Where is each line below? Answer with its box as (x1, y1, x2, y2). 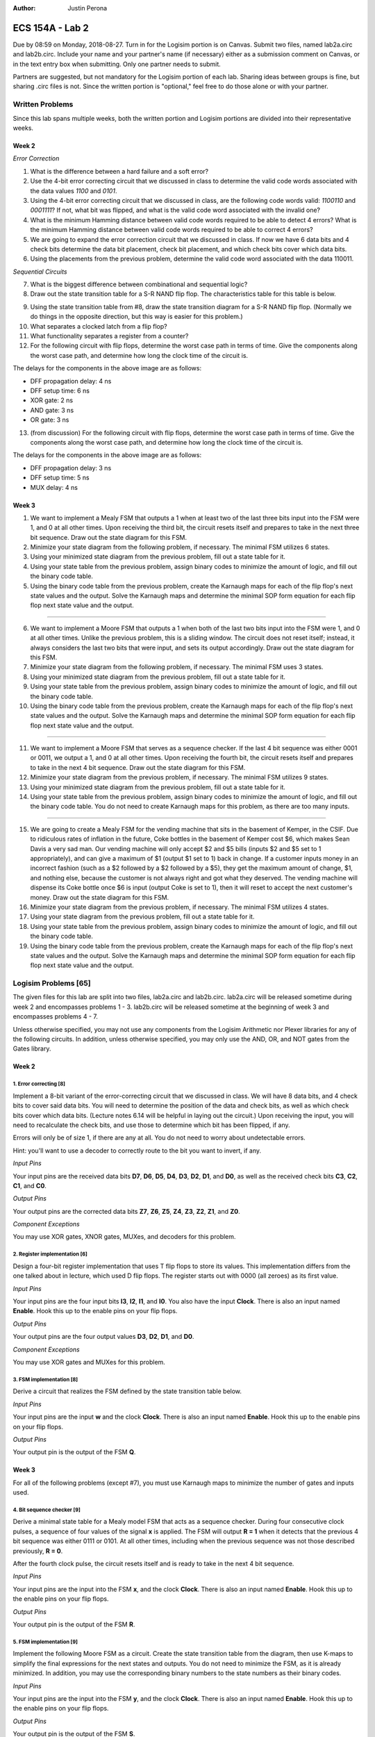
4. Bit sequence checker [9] (12, 1506, 81, 1513)
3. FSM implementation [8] (12, 1376, 78, 1383)
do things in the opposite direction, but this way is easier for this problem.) (30, 313, 243, 321)
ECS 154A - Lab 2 (12, 22, 90, 34)
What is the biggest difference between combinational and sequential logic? (30, 280, 248, 288)
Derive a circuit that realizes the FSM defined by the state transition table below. (12, 1387, 242, 1396)
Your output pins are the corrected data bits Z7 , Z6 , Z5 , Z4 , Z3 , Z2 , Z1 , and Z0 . (12, 1207, 241, 1215)
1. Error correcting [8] (12, 1080, 66, 1087)
